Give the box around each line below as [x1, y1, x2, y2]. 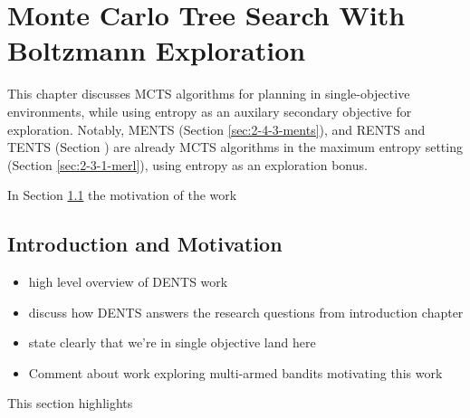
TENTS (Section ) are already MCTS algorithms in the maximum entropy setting [7, 138, 463, 157]
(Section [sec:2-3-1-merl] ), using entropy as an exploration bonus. [7, 155, 368, 174]
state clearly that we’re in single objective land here [28, 333, 316, 352]
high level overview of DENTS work [28, 272, 228, 291]
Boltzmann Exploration [7, 32, 306, 69]
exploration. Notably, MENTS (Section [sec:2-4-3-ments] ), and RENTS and [7, 119, 426, 138]
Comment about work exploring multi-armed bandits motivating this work [28, 363, 443, 382]
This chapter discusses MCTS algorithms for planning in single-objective [7, 84, 410, 103]
